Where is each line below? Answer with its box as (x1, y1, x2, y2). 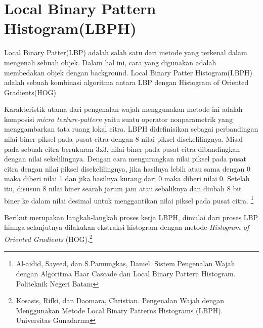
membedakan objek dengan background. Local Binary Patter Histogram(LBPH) (4, 67, 253, 77)
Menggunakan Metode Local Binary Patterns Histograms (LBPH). (16, 305, 223, 315)
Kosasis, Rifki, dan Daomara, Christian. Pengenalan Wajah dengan (16, 295, 225, 306)
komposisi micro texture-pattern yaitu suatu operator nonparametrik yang (4, 113, 233, 124)
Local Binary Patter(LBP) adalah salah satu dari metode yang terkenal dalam (4, 47, 247, 58)
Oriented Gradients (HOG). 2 (4, 232, 93, 244)
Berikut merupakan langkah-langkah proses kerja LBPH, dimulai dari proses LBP (4, 212, 258, 222)
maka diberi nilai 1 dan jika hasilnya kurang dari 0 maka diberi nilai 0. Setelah (4, 173, 250, 184)
